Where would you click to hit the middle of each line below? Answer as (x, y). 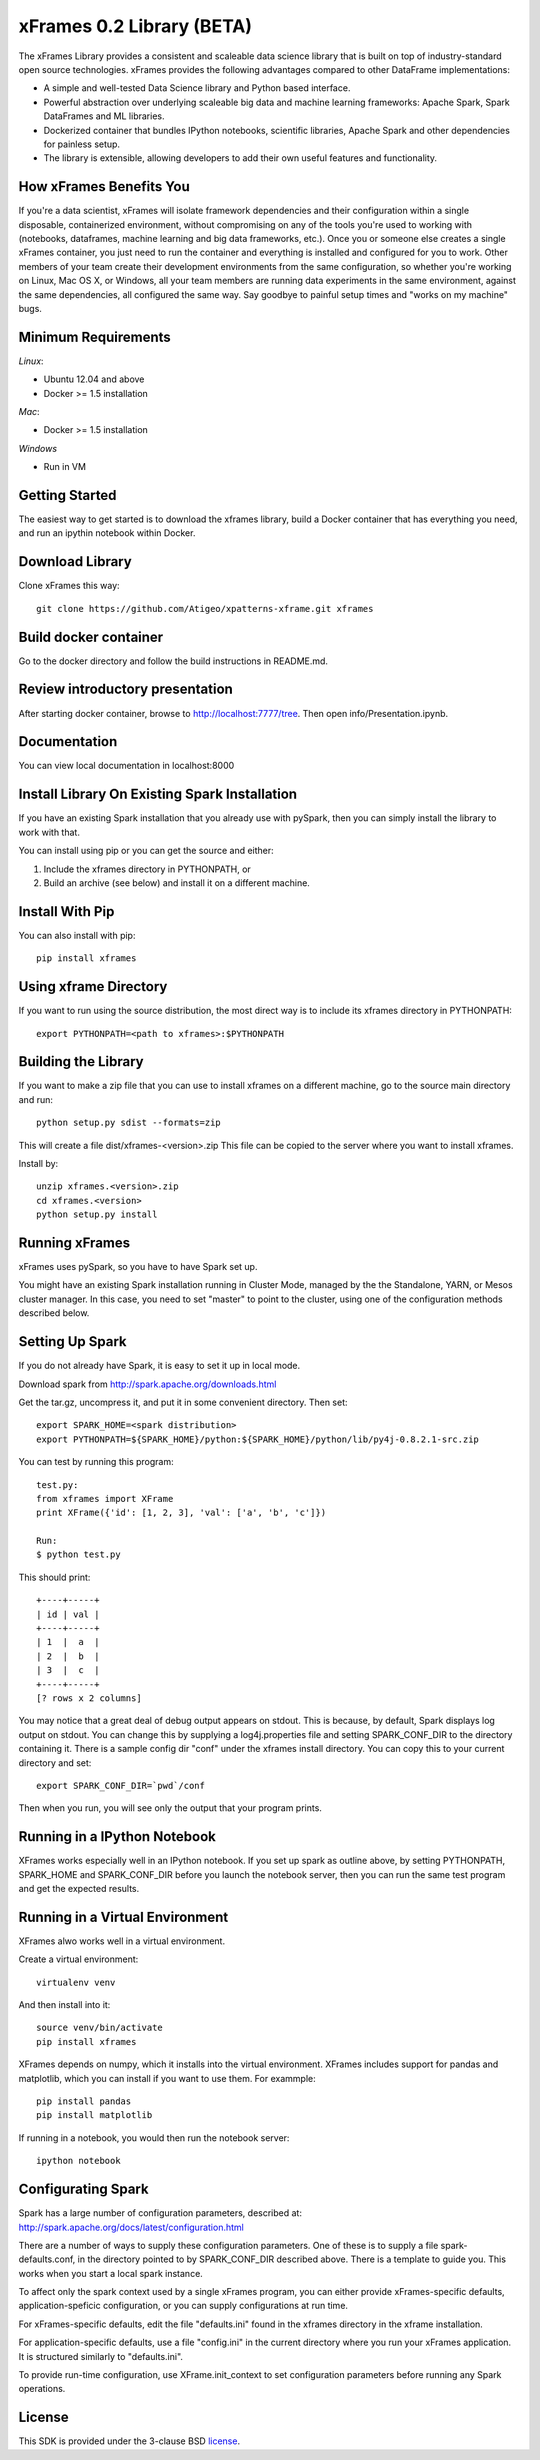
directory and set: (55, 1762)
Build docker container (91, 636)
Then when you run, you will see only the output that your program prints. (170, 1808)
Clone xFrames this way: (69, 586)
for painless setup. (81, 144)
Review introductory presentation (126, 689)
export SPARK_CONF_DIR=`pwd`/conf (120, 1785)
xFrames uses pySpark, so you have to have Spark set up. (138, 1267)
